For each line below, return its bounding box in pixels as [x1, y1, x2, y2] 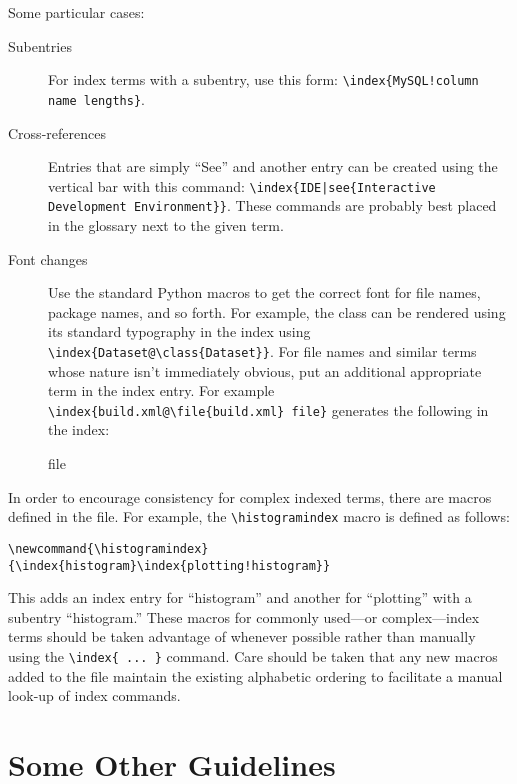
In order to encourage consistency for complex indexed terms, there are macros [8, 486, 492, 507]
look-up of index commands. [8, 685, 181, 706]
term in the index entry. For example [48, 380, 275, 401]
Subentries [8, 35, 72, 56]
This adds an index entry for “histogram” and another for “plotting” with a [8, 587, 472, 608]
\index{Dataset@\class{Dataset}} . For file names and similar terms [48, 340, 477, 361]
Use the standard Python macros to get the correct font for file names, [48, 282, 481, 303]
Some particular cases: [8, 2, 145, 22]
